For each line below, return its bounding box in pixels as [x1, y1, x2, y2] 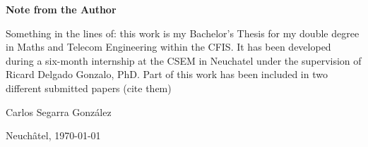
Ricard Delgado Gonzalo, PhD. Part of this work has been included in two [6, 67, 328, 82]
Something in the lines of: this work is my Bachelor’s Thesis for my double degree [6, 25, 360, 40]
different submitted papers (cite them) [6, 80, 172, 95]
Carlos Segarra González [6, 104, 112, 119]
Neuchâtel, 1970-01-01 [6, 128, 101, 143]
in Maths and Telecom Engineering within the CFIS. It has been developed [6, 39, 331, 54]
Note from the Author [6, 2, 117, 16]
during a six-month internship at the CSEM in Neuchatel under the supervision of [6, 53, 362, 68]
